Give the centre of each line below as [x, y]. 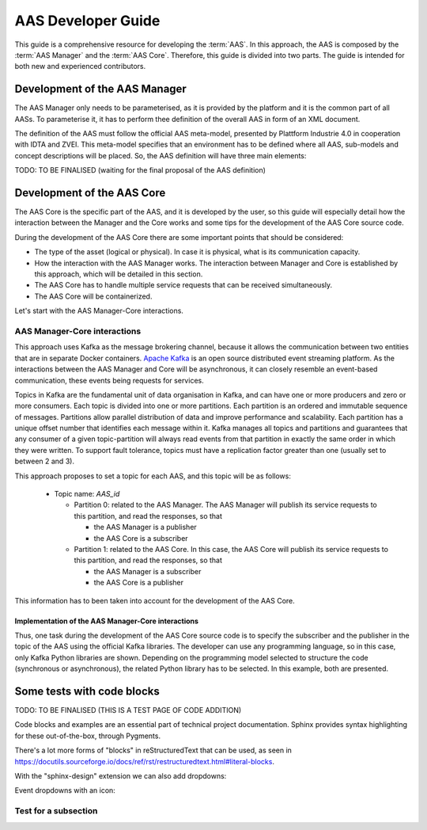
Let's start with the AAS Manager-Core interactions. [99, 311]
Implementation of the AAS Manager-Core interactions [107, 621]
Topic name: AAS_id [87, 494]
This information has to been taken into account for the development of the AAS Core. [155, 600]
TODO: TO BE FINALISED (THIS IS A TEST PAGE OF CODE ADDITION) [128, 710]
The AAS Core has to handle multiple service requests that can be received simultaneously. [183, 285]
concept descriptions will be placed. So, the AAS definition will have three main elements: [161, 155]
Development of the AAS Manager [101, 89]
